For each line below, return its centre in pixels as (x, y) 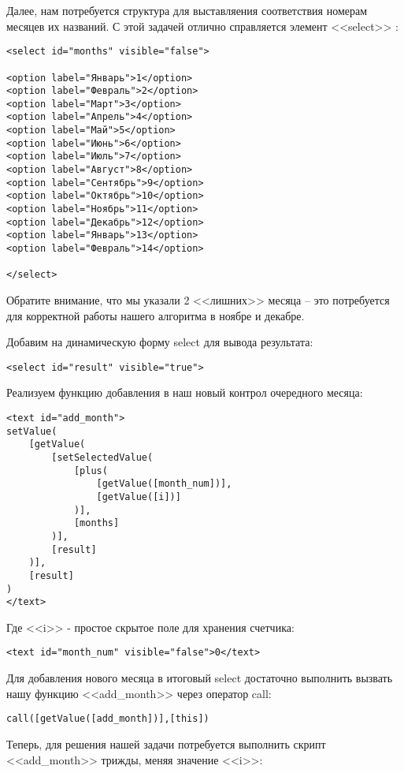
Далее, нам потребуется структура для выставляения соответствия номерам (187, 10)
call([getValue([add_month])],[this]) (108, 719)
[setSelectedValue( (102, 457)
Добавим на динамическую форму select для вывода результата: (160, 342)
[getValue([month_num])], (164, 484)
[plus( (91, 471)
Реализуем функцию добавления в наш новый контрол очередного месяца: (185, 392)
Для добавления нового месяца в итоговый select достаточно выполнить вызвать (200, 678)
